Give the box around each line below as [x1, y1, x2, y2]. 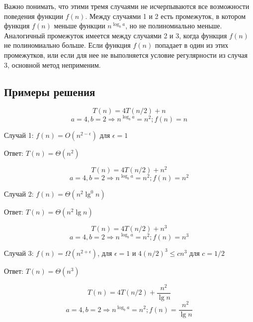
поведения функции [4, 10, 63, 21]
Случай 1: [4, 129, 34, 140]
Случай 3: [4, 247, 34, 258]
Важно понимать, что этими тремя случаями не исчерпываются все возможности [4, 1, 250, 11]
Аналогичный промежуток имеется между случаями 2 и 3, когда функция [4, 30, 227, 40]
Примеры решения [4, 84, 95, 99]
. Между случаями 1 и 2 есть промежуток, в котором [85, 10, 246, 21]
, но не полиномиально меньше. [125, 20, 222, 31]
